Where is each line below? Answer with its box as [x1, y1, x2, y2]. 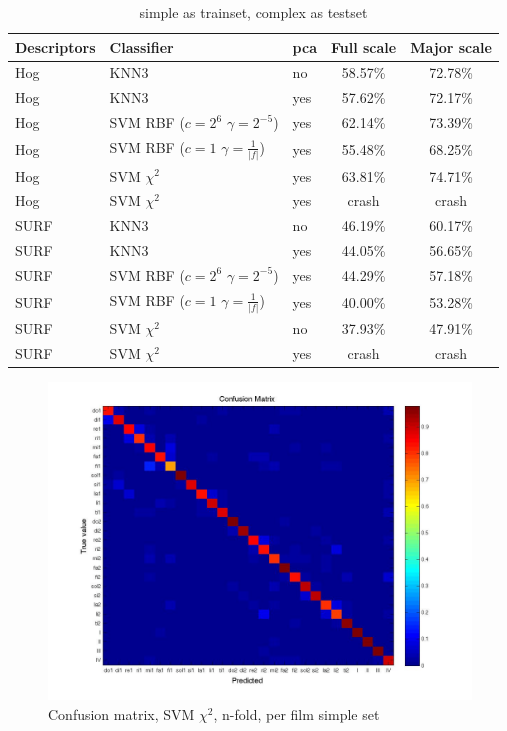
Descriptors [15, 36, 96, 57]
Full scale [330, 36, 397, 57]
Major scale [410, 36, 492, 57]
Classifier [109, 36, 174, 57]
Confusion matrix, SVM [48, 703, 195, 724]
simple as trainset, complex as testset [139, 2, 368, 22]
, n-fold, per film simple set [213, 703, 380, 724]
